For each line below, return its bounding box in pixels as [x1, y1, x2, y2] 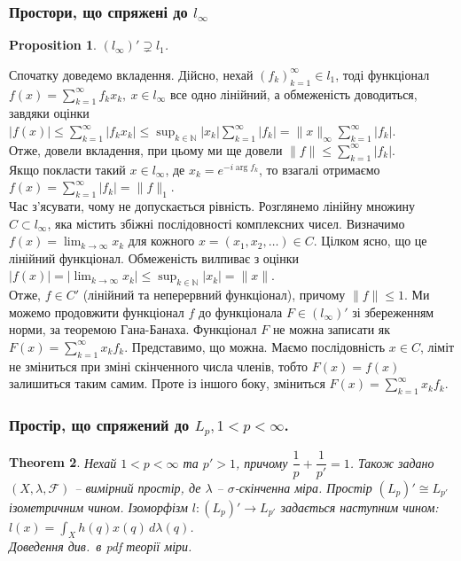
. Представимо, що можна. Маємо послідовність [124, 337, 386, 355]
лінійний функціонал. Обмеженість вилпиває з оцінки [9, 248, 300, 267]
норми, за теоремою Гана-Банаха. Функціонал [9, 320, 257, 339]
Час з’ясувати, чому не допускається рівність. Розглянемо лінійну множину [9, 196, 416, 214]
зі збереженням [352, 302, 434, 321]
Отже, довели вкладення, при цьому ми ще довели [9, 140, 283, 159]
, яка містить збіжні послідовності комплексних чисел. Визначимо [47, 214, 405, 232]
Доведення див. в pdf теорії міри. [9, 537, 192, 556]
